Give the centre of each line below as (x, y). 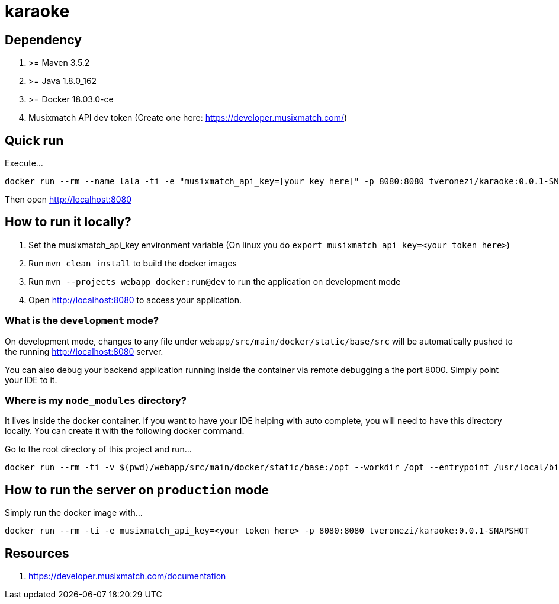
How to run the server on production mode (137, 490)
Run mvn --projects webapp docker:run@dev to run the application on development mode (215, 281)
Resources (37, 553)
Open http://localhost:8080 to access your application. (135, 300)
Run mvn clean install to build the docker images (133, 263)
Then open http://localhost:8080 (68, 200)
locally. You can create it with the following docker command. (125, 431)
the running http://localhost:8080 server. (84, 351)
